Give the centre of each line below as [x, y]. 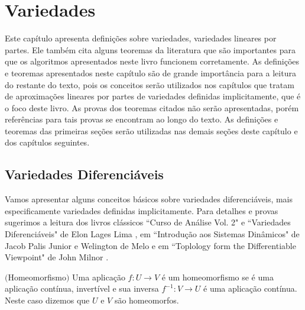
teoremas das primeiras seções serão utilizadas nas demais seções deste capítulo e [151, 130]
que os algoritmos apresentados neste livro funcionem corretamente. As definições [152, 61]
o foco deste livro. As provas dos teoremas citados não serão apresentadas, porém [152, 107]
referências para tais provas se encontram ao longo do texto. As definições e [142, 119]
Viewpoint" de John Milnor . [57, 257]
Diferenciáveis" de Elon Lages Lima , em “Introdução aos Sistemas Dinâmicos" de [152, 234]
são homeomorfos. [147, 300]
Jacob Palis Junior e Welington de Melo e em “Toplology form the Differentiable [150, 245]
